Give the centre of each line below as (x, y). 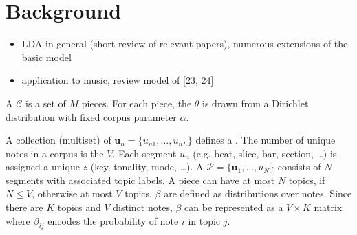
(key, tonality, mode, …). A (147, 167)
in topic (204, 220)
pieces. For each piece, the (137, 103)
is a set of (45, 103)
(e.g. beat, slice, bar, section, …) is (265, 153)
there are (24, 207)
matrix (328, 207)
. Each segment (144, 153)
